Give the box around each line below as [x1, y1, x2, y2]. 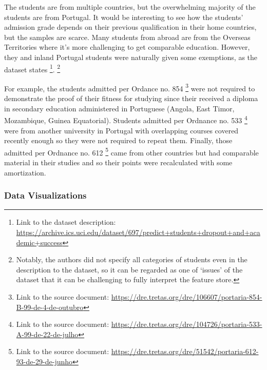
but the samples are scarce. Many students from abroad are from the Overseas [4, 31, 251, 42]
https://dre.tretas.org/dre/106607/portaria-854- [111, 291, 262, 302]
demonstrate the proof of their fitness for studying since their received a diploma [4, 93, 258, 104]
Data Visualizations [4, 189, 87, 202]
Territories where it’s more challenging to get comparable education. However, [4, 42, 250, 52]
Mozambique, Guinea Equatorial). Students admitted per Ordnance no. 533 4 [4, 113, 247, 125]
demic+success [16, 237, 63, 247]
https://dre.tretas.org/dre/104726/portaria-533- [111, 319, 262, 329]
